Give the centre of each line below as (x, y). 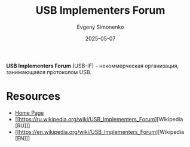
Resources (33, 97)
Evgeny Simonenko (100, 27)
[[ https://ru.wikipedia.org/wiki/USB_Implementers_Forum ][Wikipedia (99, 119)
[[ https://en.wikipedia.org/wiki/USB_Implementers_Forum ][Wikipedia (99, 131)
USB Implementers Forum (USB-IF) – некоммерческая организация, (93, 66)
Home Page (29, 113)
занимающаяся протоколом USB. (49, 72)
